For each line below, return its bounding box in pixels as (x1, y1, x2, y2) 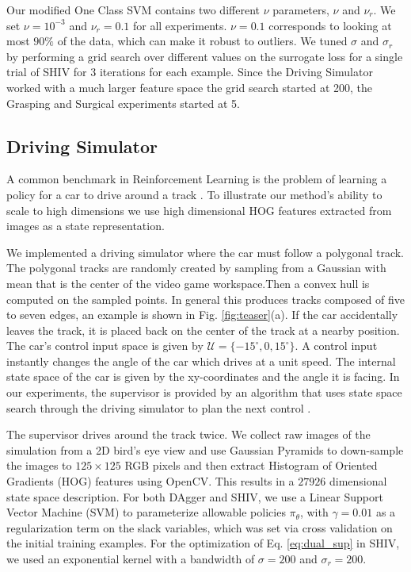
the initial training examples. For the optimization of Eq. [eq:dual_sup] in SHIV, (6, 535, 400, 551)
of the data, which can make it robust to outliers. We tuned (57, 33, 348, 49)
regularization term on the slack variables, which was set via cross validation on (6, 519, 393, 536)
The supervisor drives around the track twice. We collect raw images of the (6, 426, 371, 443)
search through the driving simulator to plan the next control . (6, 399, 311, 416)
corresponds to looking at (268, 17, 392, 33)
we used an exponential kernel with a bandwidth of (6, 551, 255, 567)
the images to (6, 457, 72, 474)
